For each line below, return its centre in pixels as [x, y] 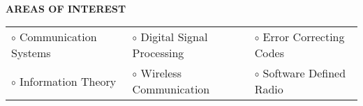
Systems [31, 53]
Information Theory [68, 81]
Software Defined [304, 73]
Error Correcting [304, 37]
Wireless [161, 73]
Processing [158, 53]
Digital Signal [174, 37]
